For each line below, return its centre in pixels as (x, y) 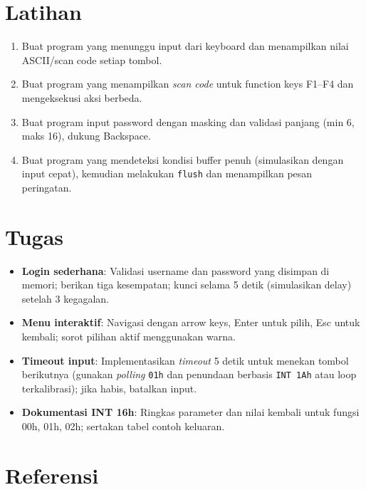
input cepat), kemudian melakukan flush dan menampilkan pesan (167, 173)
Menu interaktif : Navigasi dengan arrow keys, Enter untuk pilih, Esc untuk (191, 322)
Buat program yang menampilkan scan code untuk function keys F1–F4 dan (188, 84)
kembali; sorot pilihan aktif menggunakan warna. (129, 337)
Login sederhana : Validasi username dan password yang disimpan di (176, 270)
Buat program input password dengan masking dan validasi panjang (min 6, (188, 121)
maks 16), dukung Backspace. (86, 136)
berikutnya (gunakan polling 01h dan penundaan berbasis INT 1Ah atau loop (189, 374)
